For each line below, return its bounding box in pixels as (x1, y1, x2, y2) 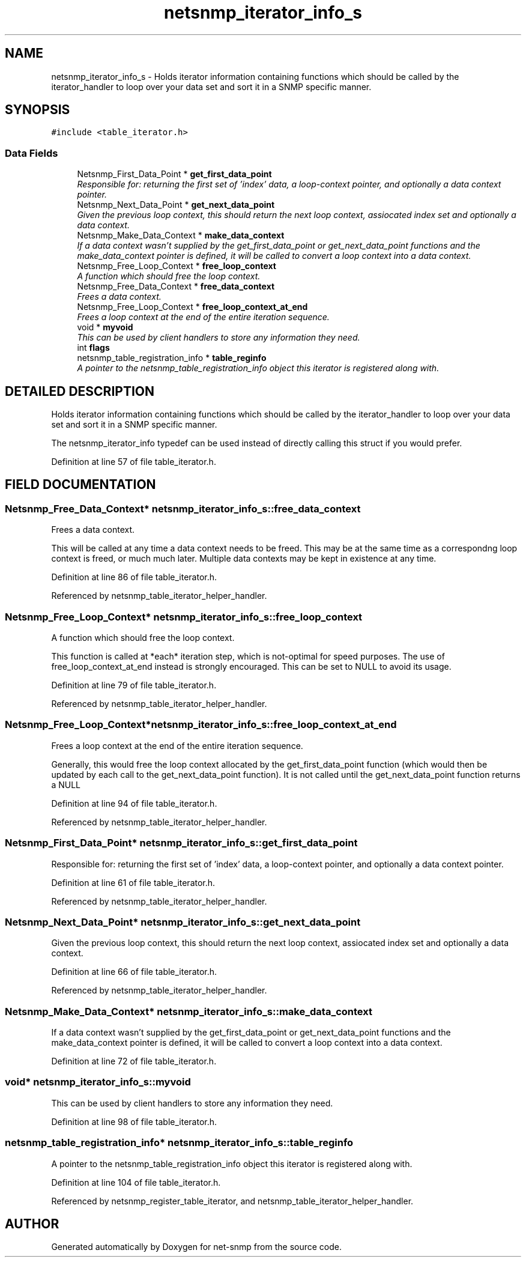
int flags (77, 342, 110, 353)
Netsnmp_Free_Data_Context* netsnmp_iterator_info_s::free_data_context (5, 502, 361, 515)
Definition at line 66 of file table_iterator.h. (51, 966, 217, 977)
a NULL (51, 779, 80, 790)
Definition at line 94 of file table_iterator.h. (51, 798, 217, 808)
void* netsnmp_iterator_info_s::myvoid (5, 1076, 191, 1088)
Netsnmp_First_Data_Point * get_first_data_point (77, 169, 272, 180)
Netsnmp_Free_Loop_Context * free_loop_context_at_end (77, 302, 308, 312)
